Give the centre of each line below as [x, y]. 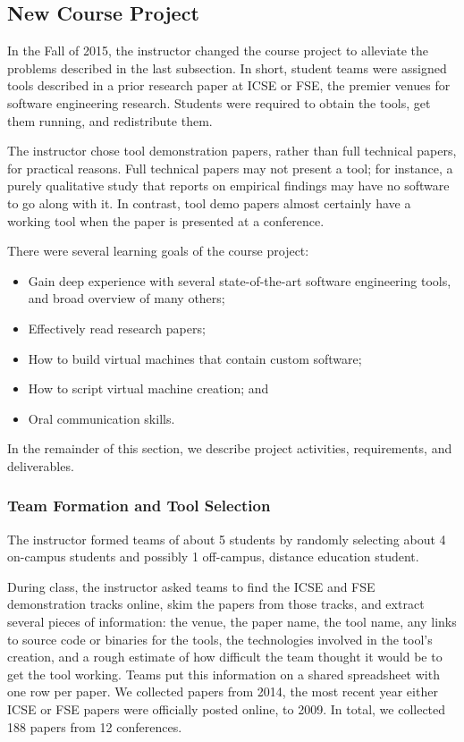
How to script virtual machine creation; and [148, 388]
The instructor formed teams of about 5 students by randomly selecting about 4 [227, 539]
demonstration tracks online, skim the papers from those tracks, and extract [216, 604]
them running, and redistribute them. [110, 120]
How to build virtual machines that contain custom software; [195, 358]
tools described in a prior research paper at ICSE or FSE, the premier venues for [229, 85]
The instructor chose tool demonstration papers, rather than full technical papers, [232, 151]
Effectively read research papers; [117, 328]
